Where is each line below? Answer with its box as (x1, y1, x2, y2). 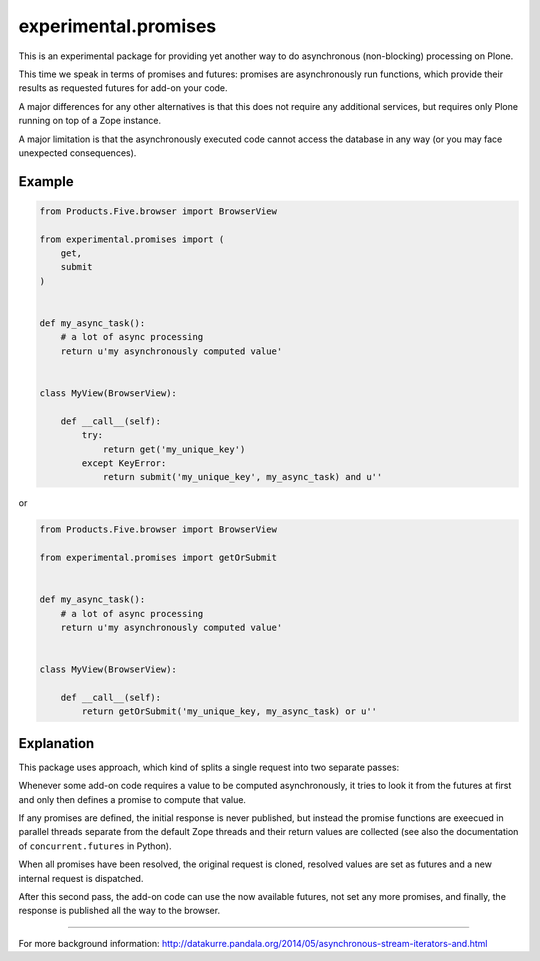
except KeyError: (81, 457, 167, 469)
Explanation (18, 735, 95, 752)
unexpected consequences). (18, 146, 137, 159)
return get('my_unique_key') (102, 443, 246, 455)
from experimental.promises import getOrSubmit (39, 552, 277, 564)
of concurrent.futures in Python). (18, 840, 172, 852)
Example (18, 173, 74, 190)
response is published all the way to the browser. (18, 905, 220, 917)
